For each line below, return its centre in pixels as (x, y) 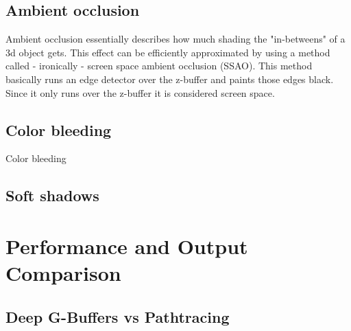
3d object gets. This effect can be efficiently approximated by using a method (168, 52)
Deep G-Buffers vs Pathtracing (118, 316)
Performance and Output (127, 246)
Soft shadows (52, 195)
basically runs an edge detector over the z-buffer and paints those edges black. (170, 79)
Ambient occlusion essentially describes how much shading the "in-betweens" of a (175, 39)
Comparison (63, 273)
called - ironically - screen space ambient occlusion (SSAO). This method (159, 66)
